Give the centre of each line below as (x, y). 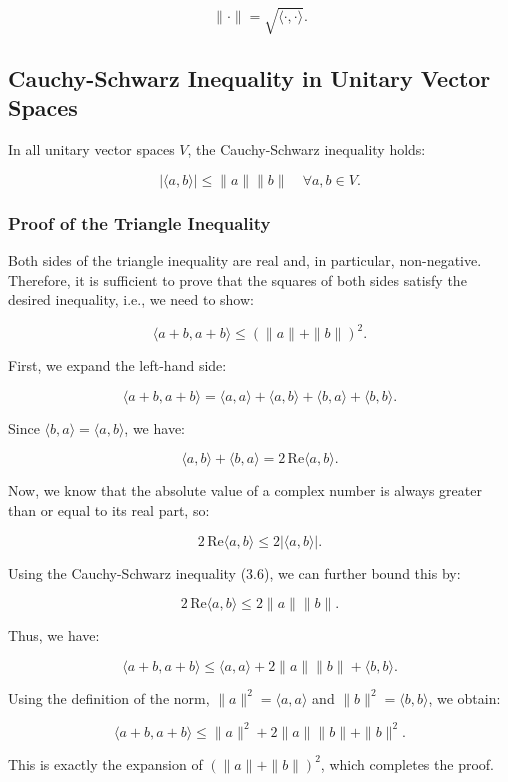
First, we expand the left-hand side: (117, 365)
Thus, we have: (54, 635)
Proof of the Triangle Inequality (139, 222)
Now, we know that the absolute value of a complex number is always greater (245, 490)
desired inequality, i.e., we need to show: (131, 299)
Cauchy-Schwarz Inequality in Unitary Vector (249, 77)
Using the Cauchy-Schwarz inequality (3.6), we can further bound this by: (234, 572)
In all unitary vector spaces (91, 149)
